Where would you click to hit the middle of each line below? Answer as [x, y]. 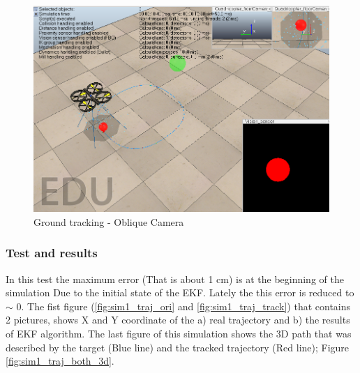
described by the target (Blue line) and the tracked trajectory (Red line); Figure [178, 347]
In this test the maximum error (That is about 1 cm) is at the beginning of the [175, 279]
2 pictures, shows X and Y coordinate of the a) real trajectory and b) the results [178, 320]
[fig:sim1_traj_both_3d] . [60, 361]
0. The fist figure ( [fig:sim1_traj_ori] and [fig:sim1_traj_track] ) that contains [183, 306]
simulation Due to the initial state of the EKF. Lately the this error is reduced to [180, 292]
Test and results [52, 253]
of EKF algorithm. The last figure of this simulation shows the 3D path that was [179, 333]
